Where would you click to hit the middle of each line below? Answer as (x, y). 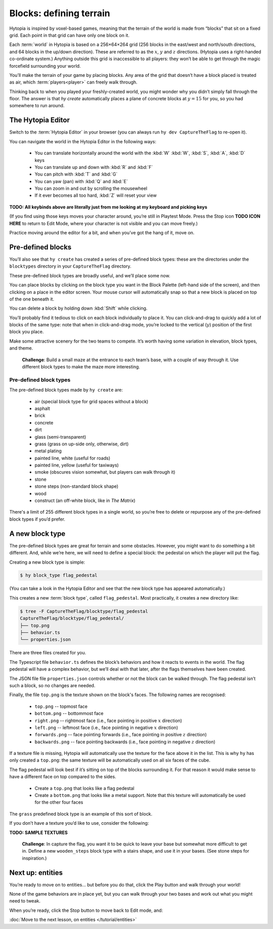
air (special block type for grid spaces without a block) (92, 401)
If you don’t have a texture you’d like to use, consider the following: (79, 823)
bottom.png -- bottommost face (69, 713)
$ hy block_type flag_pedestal (59, 575)
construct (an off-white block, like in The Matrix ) (85, 500)
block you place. (27, 332)
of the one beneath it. (32, 299)
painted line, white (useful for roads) (73, 458)
